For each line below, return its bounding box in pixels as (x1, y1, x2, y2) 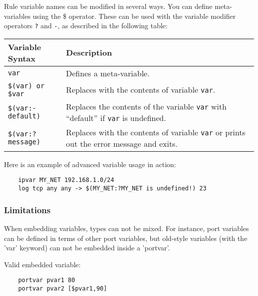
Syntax (8, 52, 36, 64)
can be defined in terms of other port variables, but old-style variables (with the (4, 233, 248, 243)
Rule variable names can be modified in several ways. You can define (4, 1, 213, 11)
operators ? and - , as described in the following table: (4, 20, 168, 31)
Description (66, 47, 112, 59)
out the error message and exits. (66, 137, 178, 149)
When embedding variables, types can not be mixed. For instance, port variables (4, 223, 249, 233)
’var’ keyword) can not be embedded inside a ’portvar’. (4, 242, 170, 253)
